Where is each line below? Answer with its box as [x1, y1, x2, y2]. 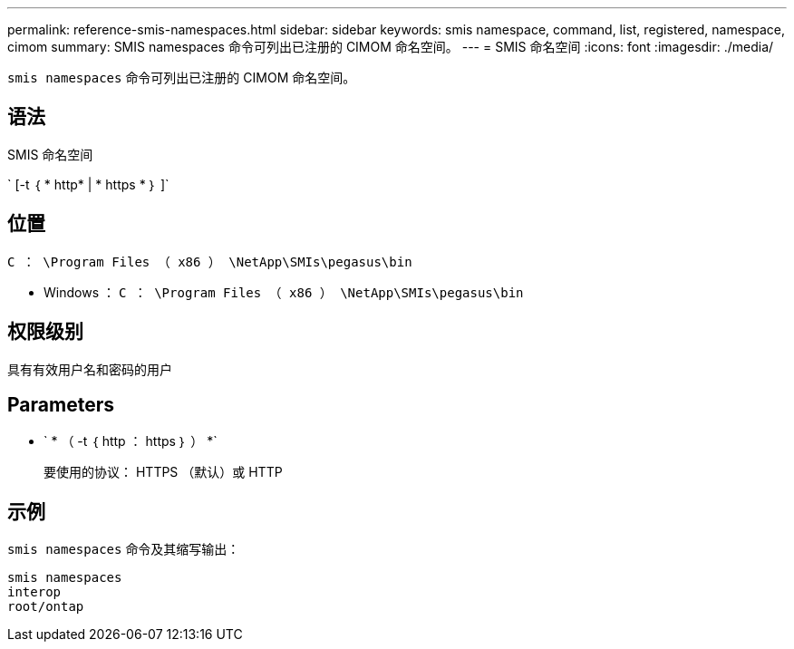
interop [7, 585, 62, 600]
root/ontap [7, 599, 84, 615]
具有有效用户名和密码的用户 [7, 361, 172, 377]
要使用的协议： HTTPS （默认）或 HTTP [44, 464, 283, 480]
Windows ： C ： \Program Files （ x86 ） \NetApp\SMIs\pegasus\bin [44, 284, 524, 300]
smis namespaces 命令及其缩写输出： [7, 541, 240, 557]
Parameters [7, 392, 114, 416]
